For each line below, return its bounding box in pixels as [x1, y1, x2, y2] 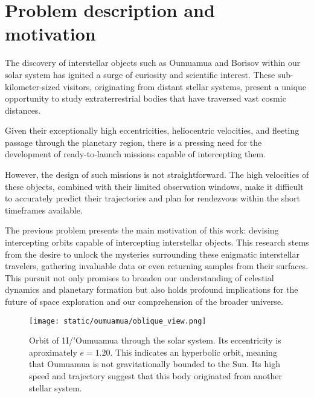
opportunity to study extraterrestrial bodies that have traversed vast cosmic [5, 92, 286, 105]
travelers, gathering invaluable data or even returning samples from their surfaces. [5, 259, 309, 272]
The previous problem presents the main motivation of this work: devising [5, 224, 279, 237]
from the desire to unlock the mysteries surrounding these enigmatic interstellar [5, 247, 300, 260]
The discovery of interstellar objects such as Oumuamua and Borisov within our [5, 56, 301, 69]
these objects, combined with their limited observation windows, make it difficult [5, 180, 304, 192]
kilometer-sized [5, 80, 60, 93]
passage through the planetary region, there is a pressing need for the [5, 135, 262, 148]
